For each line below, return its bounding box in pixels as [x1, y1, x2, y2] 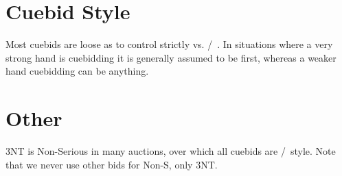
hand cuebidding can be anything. [5, 64, 149, 78]
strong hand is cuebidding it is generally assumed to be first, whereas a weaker [5, 50, 337, 64]
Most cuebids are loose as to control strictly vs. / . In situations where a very [5, 37, 333, 51]
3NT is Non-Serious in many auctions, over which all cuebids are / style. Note [5, 144, 336, 158]
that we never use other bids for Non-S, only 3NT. [5, 157, 218, 171]
